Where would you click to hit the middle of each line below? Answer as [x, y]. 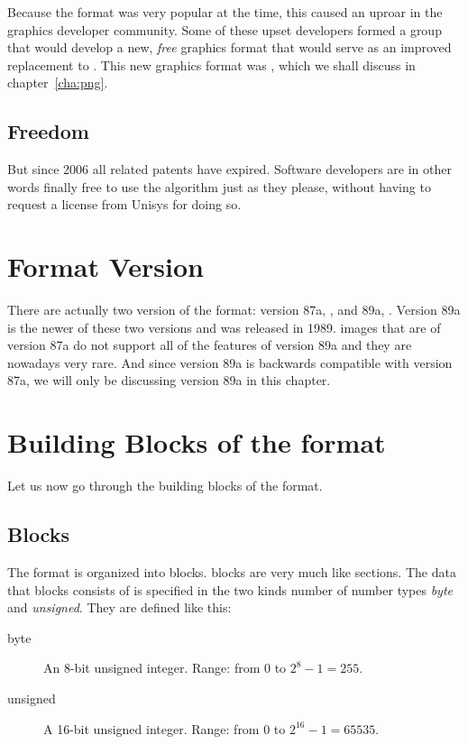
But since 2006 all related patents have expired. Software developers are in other [229, 169]
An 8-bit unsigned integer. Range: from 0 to [165, 668]
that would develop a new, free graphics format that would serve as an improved [229, 47]
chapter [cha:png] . [58, 83]
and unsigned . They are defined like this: [119, 607]
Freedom [48, 131]
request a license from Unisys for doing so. [124, 204]
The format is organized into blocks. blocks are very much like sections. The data [232, 571]
